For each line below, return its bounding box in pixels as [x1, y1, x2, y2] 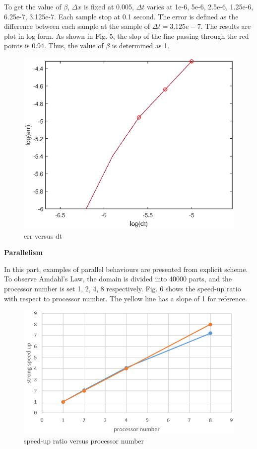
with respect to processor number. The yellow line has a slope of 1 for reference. [4, 293, 247, 303]
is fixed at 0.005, [84, 1, 134, 11]
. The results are [200, 21, 251, 31]
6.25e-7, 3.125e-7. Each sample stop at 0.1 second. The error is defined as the [4, 11, 239, 21]
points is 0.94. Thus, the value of [4, 40, 104, 51]
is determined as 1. [112, 40, 170, 51]
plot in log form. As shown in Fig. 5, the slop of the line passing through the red [4, 30, 249, 41]
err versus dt [24, 230, 63, 241]
